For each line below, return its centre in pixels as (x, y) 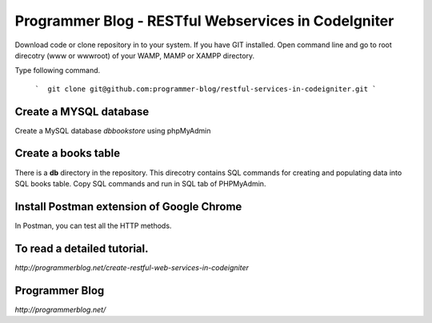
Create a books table (67, 153)
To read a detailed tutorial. (82, 248)
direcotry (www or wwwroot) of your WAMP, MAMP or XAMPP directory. (135, 55)
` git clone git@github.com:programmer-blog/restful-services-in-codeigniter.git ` (206, 89)
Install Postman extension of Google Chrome (128, 207)
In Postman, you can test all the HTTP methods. (93, 225)
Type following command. (58, 70)
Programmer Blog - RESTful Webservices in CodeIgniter (204, 21)
